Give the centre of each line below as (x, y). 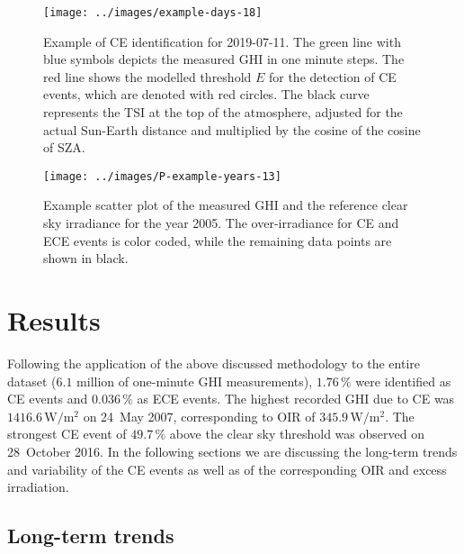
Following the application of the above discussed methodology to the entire (214, 363)
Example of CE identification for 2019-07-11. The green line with (222, 41)
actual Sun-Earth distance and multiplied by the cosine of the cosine (232, 129)
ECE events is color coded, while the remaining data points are (218, 240)
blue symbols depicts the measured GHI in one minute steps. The (224, 59)
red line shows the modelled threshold (147, 76)
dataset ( (32, 381)
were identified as (403, 381)
